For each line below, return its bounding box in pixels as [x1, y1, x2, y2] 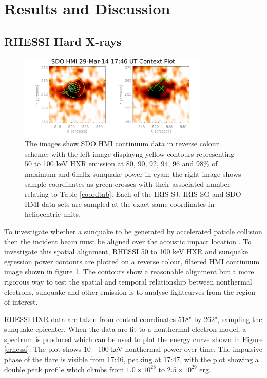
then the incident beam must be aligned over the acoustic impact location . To [4, 236, 252, 247]
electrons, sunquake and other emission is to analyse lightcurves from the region [4, 286, 256, 297]
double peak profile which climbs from [4, 364, 124, 374]
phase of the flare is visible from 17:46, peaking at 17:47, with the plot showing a [4, 354, 259, 365]
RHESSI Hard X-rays [4, 33, 122, 49]
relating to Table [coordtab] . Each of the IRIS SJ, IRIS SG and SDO [25, 188, 241, 199]
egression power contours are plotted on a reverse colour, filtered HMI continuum [4, 256, 260, 267]
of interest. [4, 296, 38, 307]
